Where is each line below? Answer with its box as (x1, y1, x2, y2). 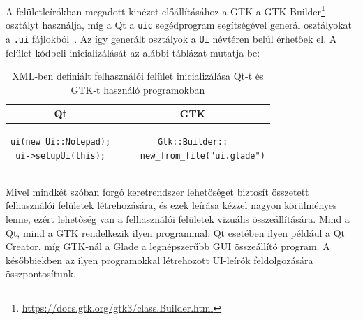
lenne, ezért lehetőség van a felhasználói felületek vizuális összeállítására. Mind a (6, 212, 350, 226)
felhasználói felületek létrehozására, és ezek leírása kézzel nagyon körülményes (6, 198, 337, 212)
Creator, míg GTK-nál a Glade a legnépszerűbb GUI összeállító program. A (6, 239, 330, 254)
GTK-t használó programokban (71, 82, 205, 96)
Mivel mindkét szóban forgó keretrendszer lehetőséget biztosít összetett (6, 184, 309, 198)
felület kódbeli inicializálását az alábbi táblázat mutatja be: (6, 45, 260, 59)
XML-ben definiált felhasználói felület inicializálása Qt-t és (12, 68, 264, 83)
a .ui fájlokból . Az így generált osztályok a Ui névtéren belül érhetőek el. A (6, 31, 337, 45)
